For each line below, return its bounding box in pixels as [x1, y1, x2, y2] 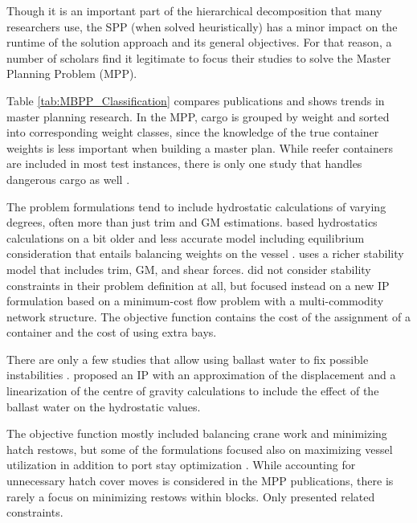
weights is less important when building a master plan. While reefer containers [6, 139, 393, 156]
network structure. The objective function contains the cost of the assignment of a [6, 308, 411, 325]
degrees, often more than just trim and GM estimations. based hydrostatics [6, 214, 378, 231]
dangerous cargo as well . [6, 170, 130, 187]
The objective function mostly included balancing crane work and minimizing [6, 425, 387, 442]
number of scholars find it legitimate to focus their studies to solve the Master [6, 49, 391, 66]
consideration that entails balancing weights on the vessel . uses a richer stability [6, 245, 404, 262]
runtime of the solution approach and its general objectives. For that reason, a [6, 34, 392, 51]
